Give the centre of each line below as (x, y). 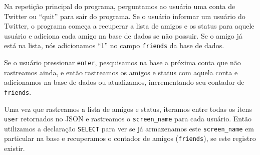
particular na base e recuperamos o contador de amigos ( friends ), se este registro (130, 138)
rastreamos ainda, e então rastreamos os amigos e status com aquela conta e (121, 72)
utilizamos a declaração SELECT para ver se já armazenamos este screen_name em (129, 128)
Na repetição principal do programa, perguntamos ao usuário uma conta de (120, 6)
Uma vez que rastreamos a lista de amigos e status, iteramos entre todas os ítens (128, 109)
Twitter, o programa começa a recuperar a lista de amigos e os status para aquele (129, 26)
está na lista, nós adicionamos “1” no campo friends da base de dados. (114, 45)
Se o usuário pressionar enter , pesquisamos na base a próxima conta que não (122, 62)
